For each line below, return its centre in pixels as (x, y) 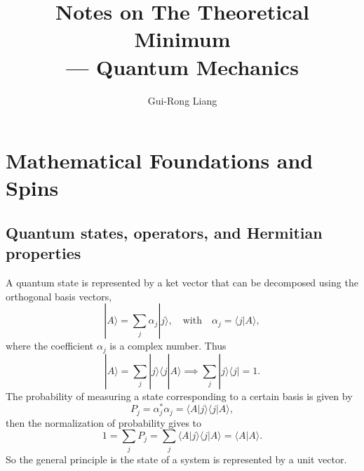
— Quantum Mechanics (182, 66)
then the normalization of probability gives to (104, 422)
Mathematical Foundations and (160, 160)
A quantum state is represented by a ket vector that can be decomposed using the (182, 283)
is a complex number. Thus (168, 346)
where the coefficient (50, 346)
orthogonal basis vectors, (59, 296)
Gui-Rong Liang (182, 100)
